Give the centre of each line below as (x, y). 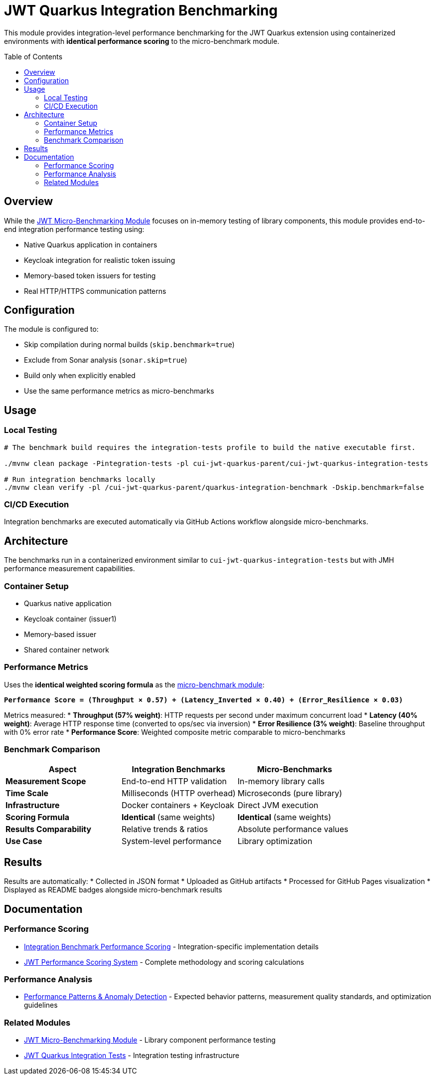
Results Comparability (49, 829)
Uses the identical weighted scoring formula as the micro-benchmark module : (134, 684)
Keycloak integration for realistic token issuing (100, 260)
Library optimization (275, 841)
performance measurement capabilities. (70, 569)
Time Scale (27, 793)
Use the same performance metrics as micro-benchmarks (119, 391)
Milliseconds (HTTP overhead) (178, 793)
